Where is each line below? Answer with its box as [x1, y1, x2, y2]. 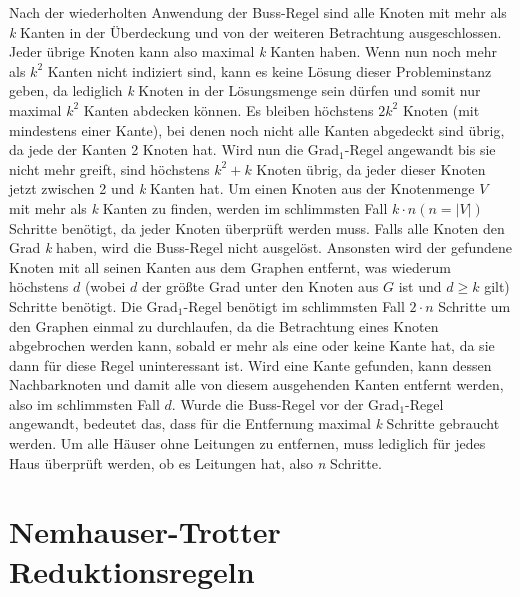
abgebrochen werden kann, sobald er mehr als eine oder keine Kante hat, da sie [9, 335, 495, 356]
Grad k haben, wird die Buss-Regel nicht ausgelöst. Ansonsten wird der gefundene [9, 237, 513, 258]
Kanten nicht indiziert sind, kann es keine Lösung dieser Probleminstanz [47, 60, 492, 81]
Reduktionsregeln [9, 550, 255, 591]
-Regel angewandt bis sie [344, 139, 496, 160]
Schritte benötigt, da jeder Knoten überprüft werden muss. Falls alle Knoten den [9, 217, 505, 238]
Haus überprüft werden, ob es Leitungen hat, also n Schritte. [9, 452, 382, 473]
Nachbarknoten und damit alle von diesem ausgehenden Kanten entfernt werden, [9, 374, 504, 395]
